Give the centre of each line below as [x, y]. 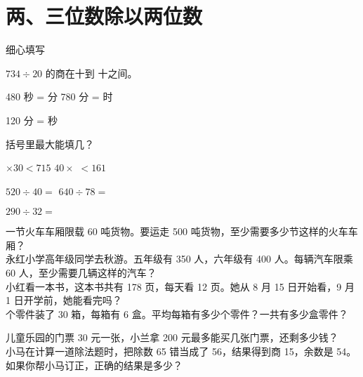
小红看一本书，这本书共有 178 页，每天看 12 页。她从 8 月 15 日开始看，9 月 [180, 286]
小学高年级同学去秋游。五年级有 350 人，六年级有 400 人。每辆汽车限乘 [189, 259]
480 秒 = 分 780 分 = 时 [59, 97]
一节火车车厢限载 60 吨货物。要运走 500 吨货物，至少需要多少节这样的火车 [177, 231]
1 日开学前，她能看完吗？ [64, 300]
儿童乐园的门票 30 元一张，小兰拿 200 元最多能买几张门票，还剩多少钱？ [172, 337]
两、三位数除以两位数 [104, 16]
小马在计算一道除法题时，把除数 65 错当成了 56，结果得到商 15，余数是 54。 [181, 351]
